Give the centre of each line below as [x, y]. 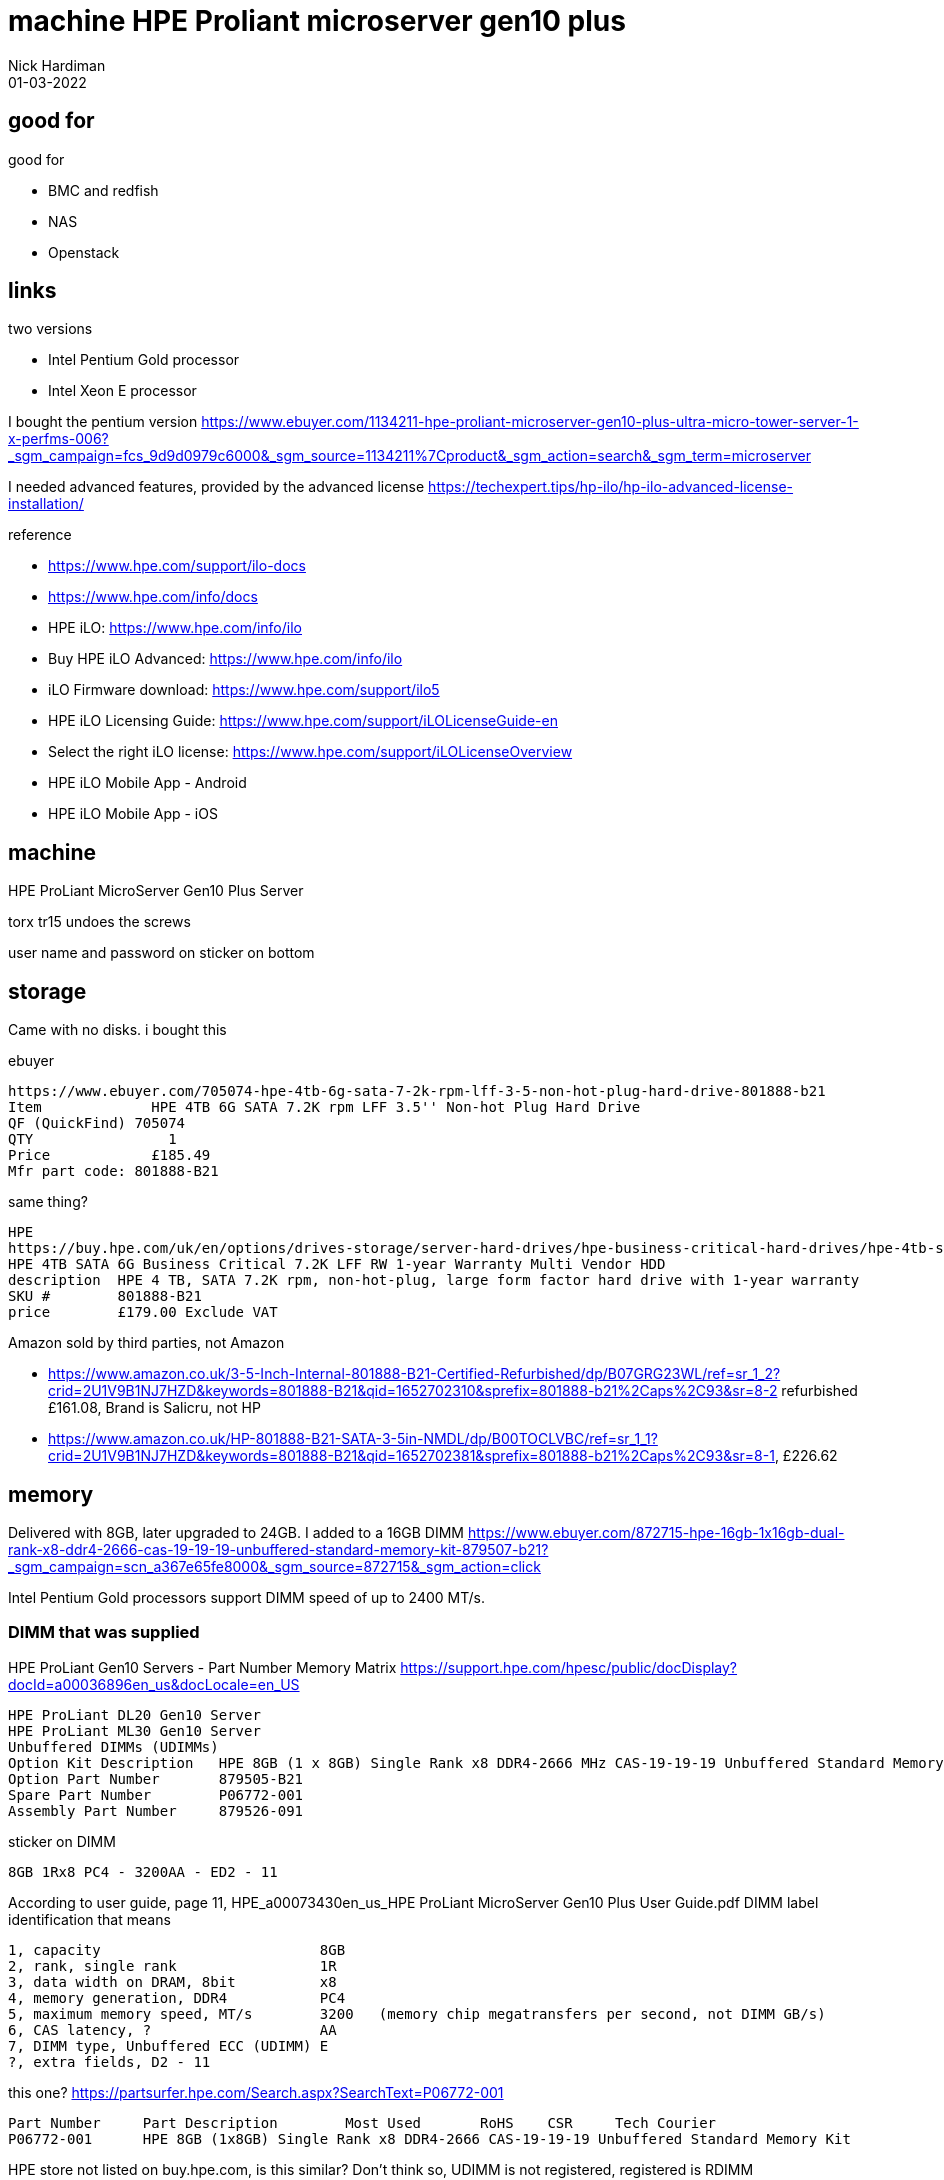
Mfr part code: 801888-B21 [113, 1171]
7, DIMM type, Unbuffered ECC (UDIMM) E [168, 2045]
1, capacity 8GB [177, 1949]
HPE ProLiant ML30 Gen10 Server [134, 1730]
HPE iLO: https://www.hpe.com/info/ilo [175, 628]
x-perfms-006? [58, 439]
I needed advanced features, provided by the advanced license [216, 487]
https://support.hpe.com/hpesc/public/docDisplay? [569, 1667]
